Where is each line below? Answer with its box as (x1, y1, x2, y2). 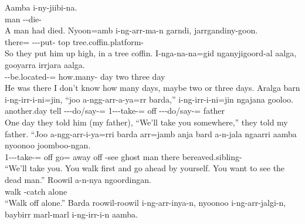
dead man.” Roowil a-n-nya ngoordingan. (5, 173, 151, 185)
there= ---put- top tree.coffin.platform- (5, 35, 144, 47)
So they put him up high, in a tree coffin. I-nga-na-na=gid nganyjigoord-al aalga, (5, 47, 297, 59)
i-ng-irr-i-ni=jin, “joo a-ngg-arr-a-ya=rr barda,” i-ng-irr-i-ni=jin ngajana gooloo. (5, 93, 294, 105)
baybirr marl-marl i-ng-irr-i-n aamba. (5, 208, 138, 220)
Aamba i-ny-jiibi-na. (5, 1, 77, 13)
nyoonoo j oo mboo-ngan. (5, 139, 91, 151)
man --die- (5, 12, 42, 25)
